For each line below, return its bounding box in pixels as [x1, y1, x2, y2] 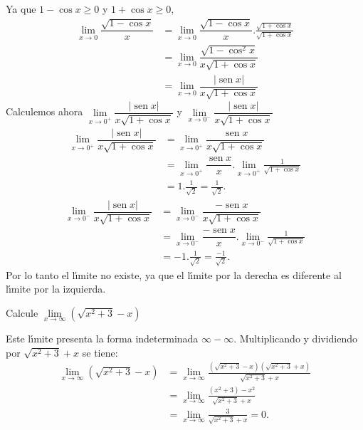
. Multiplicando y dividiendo [233, 330, 358, 345]
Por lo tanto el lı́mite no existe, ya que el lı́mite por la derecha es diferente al [6, 267, 342, 282]
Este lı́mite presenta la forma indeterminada [6, 330, 199, 345]
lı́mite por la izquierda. [6, 281, 106, 296]
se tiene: [82, 345, 118, 360]
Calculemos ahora [6, 104, 83, 119]
